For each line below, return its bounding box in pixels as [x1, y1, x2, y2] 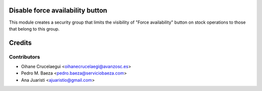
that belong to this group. [9, 26, 60, 31]
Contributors [9, 53, 40, 60]
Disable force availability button [9, 6, 108, 15]
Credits [9, 39, 32, 47]
